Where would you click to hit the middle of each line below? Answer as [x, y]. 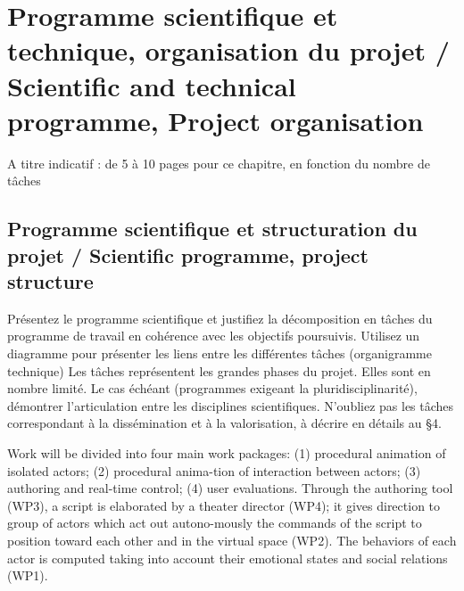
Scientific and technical [152, 85]
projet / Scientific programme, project [188, 254]
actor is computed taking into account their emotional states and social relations [228, 558]
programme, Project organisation [215, 120]
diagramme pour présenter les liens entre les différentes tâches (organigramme [220, 353]
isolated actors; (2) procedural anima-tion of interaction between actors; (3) [214, 470]
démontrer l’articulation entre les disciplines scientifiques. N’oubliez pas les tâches [231, 405]
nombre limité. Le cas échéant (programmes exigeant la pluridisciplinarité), [212, 388]
